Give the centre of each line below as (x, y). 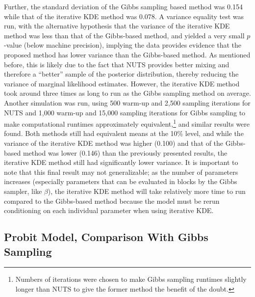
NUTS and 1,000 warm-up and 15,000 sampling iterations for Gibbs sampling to (125, 112)
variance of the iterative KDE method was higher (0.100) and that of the (114, 143)
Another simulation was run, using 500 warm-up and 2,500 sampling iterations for (127, 102)
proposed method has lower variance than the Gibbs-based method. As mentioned (127, 54)
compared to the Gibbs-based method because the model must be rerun (112, 201)
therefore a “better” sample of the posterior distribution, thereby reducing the (121, 74)
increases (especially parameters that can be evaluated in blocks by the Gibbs (121, 181)
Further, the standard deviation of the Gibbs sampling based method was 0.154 (123, 6)
